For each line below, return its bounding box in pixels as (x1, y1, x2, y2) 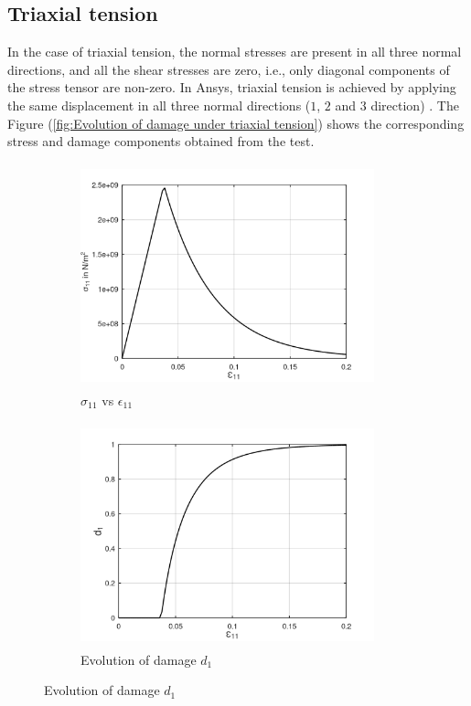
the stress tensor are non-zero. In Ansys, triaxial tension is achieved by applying (7, 78, 456, 97)
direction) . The (370, 95, 459, 114)
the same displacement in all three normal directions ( (7, 95, 311, 114)
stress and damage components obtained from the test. (7, 132, 315, 151)
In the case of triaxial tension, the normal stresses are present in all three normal (7, 42, 462, 61)
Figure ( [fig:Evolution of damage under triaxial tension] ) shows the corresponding (7, 113, 465, 132)
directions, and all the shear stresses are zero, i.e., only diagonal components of (7, 59, 450, 79)
